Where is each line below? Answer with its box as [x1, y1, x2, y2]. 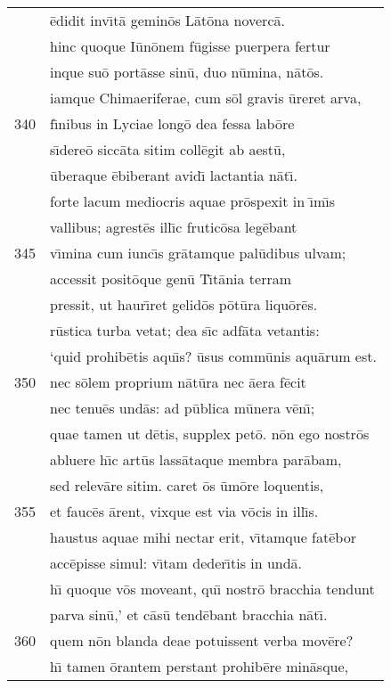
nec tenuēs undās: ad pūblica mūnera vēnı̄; [50, 397, 315, 418]
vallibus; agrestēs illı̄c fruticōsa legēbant [50, 217, 297, 237]
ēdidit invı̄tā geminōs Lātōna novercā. [50, 10, 285, 30]
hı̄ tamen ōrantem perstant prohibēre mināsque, [50, 656, 349, 676]
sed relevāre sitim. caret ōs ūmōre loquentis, [50, 475, 324, 496]
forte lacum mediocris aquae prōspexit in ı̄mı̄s [50, 191, 335, 211]
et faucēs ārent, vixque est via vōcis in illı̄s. [50, 501, 319, 521]
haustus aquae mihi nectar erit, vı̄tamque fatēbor [50, 527, 356, 547]
